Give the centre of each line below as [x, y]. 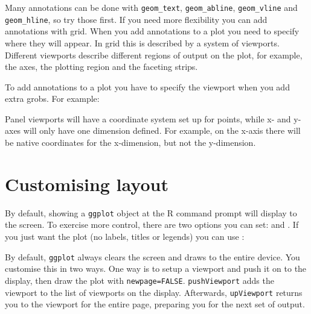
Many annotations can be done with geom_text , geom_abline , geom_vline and [151, 7]
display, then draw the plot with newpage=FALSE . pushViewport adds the [139, 280]
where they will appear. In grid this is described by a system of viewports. [142, 42]
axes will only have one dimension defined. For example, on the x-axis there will [153, 130]
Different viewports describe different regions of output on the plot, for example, [154, 55]
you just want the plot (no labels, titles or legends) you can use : [125, 237]
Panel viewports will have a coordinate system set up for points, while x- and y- [153, 118]
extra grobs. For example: [52, 99]
